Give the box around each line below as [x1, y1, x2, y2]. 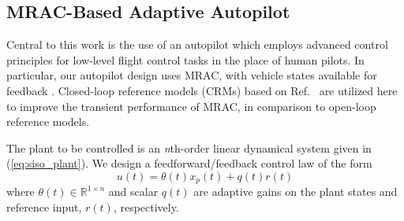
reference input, [6, 199, 82, 215]
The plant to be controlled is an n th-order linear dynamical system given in [6, 139, 372, 156]
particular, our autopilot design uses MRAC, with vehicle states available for [6, 67, 377, 83]
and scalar [108, 183, 159, 200]
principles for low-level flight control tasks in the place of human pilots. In [6, 51, 365, 68]
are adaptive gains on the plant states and [193, 183, 398, 200]
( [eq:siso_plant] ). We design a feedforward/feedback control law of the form [6, 155, 372, 171]
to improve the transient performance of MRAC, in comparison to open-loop [6, 98, 376, 114]
